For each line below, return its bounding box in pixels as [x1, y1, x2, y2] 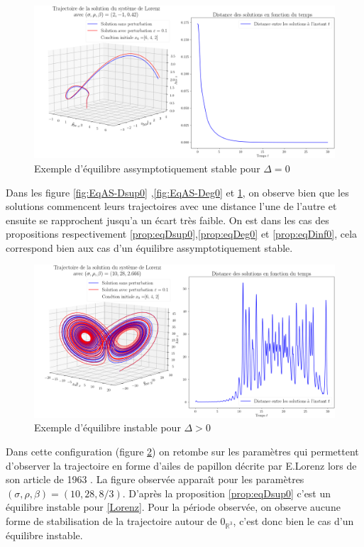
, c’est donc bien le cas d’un [233, 513, 354, 528]
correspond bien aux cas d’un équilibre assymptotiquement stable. [6, 240, 293, 255]
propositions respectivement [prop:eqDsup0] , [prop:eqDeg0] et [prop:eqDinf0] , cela [6, 226, 358, 241]
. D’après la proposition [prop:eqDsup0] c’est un [122, 485, 331, 500]
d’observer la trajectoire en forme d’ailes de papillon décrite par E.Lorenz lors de [6, 458, 357, 473]
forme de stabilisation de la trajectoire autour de [6, 513, 217, 528]
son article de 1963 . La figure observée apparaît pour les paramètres [6, 472, 304, 487]
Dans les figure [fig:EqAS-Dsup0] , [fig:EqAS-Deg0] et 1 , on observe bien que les [6, 184, 349, 199]
